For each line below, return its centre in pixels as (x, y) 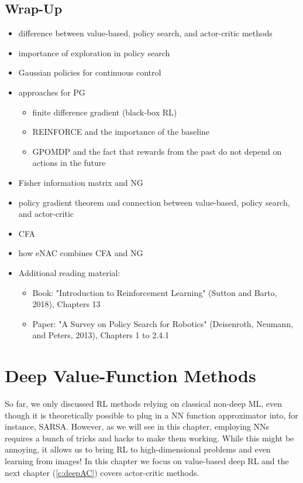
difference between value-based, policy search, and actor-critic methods (145, 33)
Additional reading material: (69, 272)
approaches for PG (52, 92)
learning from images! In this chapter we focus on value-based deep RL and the (147, 460)
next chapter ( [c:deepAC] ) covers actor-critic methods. (102, 472)
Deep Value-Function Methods (130, 375)
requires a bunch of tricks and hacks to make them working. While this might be (149, 438)
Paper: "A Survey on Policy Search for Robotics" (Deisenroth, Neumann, (163, 323)
